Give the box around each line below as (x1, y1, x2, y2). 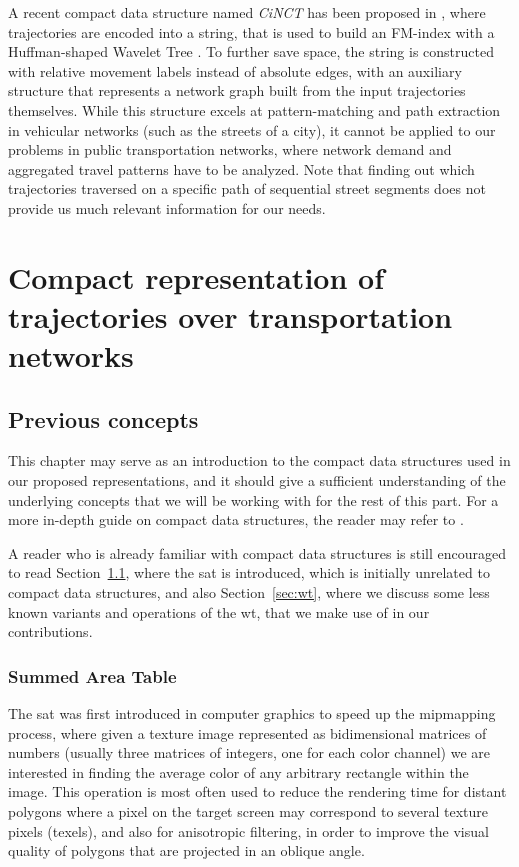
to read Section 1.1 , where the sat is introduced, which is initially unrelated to (8, 562, 490, 583)
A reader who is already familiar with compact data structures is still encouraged (8, 542, 507, 563)
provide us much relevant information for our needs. (8, 197, 326, 218)
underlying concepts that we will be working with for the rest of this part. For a (8, 489, 499, 510)
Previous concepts (8, 403, 199, 434)
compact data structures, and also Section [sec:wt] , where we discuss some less (8, 582, 490, 603)
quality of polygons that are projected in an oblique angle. (8, 840, 365, 861)
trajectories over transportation (8, 295, 453, 336)
